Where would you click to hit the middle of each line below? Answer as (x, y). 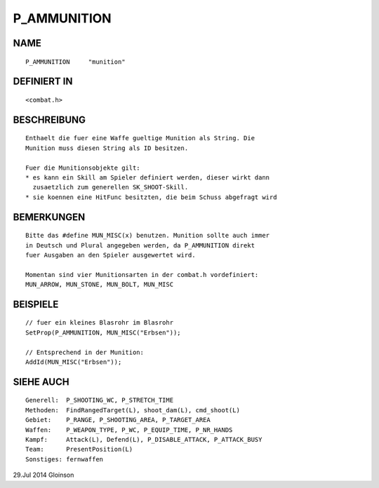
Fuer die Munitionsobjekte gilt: (83, 168)
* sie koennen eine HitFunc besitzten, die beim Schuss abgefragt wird (151, 197)
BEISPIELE (36, 304)
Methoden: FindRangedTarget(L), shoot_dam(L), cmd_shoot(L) (133, 410)
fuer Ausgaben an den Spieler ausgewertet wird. (111, 255)
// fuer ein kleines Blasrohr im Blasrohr (100, 323)
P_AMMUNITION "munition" (75, 62)
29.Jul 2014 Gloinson (44, 475)
